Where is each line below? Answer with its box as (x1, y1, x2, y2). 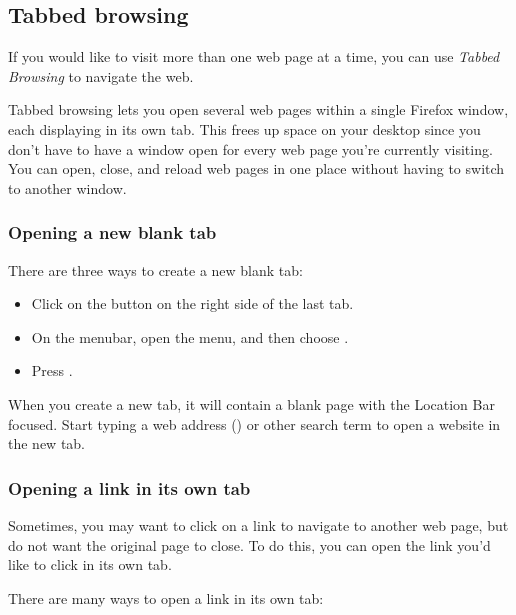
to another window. (8, 177, 127, 198)
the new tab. (8, 433, 85, 454)
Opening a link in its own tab (8, 475, 251, 500)
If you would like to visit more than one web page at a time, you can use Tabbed (8, 46, 500, 67)
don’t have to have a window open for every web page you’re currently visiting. (8, 138, 493, 159)
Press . (31, 360, 73, 381)
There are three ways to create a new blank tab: (8, 259, 303, 280)
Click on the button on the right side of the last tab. (31, 293, 354, 314)
